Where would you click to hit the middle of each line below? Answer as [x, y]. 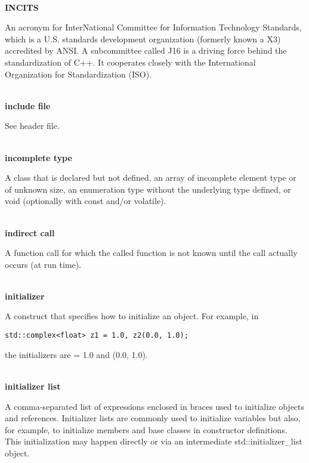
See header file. [32, 126]
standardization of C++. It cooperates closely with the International [130, 62]
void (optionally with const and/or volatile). [86, 201]
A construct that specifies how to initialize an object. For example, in [132, 316]
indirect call [30, 232]
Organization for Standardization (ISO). [78, 74]
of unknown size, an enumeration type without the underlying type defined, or [148, 189]
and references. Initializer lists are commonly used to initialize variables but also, [153, 418]
